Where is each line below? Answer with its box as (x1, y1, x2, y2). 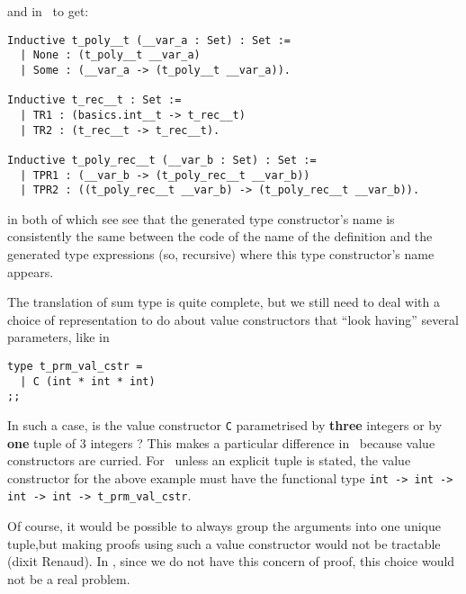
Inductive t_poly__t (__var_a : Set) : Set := (7, 33, 291, 47)
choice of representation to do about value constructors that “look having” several (7, 310, 459, 328)
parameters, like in (7, 328, 110, 346)
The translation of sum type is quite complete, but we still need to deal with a (7, 292, 440, 311)
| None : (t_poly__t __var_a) (20, 49, 201, 62)
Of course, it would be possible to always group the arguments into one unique (7, 517, 441, 535)
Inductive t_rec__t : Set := (7, 94, 182, 107)
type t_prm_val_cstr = (7, 359, 143, 373)
